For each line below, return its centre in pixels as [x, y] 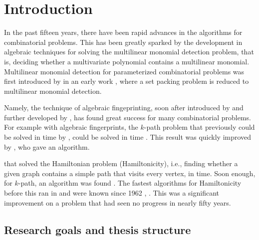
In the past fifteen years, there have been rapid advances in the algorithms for [123, 32]
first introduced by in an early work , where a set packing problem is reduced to [127, 81]
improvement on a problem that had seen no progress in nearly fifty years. [118, 202]
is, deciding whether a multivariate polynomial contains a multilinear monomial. [127, 61]
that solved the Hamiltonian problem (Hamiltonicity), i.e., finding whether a [121, 163]
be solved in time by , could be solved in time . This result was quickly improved [128, 137]
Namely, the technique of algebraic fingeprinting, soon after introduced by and [124, 108]
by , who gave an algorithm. [47, 146]
